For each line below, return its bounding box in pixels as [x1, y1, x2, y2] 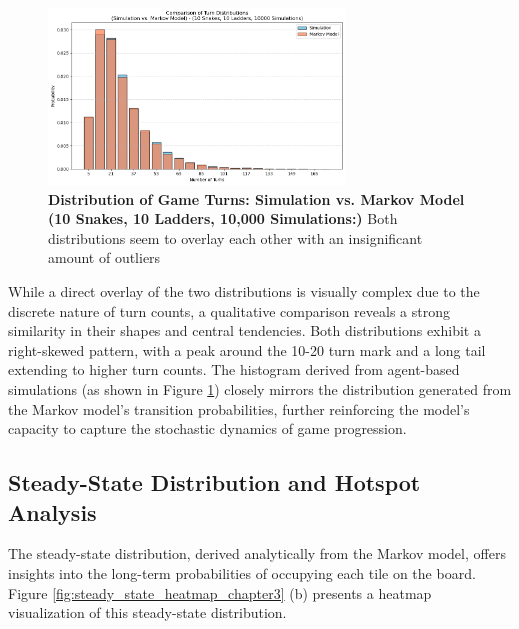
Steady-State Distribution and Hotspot [8, 467, 421, 498]
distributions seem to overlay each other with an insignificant [48, 227, 423, 248]
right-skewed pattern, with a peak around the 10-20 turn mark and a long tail [8, 339, 486, 360]
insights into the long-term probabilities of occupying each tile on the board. [8, 562, 476, 583]
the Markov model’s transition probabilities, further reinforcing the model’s [8, 398, 470, 419]
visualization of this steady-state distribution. [8, 602, 287, 623]
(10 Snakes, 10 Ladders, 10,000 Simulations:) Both [48, 208, 398, 229]
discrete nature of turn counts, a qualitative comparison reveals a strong [8, 300, 451, 321]
